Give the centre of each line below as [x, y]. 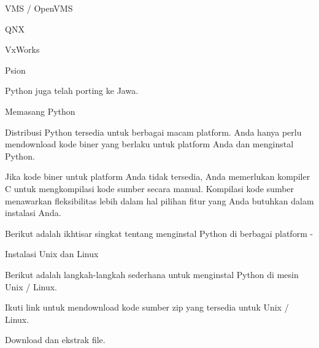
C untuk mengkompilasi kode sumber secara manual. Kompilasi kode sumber [150, 188]
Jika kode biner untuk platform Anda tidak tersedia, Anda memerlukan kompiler [158, 176]
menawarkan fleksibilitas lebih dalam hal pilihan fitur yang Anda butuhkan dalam [159, 200]
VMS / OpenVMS [39, 8]
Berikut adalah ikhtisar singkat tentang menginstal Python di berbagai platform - [159, 233]
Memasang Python [40, 111]
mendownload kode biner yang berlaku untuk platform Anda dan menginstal [149, 144]
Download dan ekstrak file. [55, 340]
